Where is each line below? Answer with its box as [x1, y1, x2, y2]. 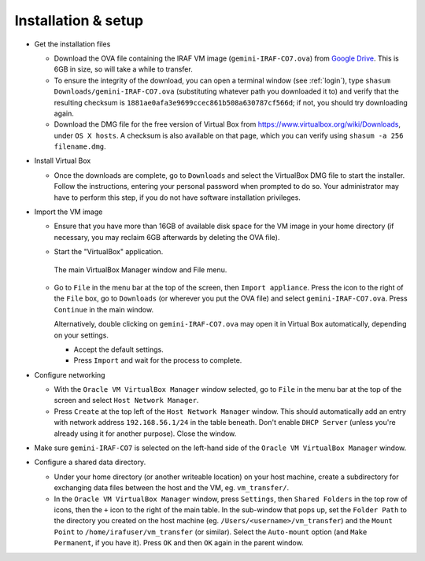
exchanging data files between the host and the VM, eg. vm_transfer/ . [54, 483, 290, 493]
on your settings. [54, 330, 109, 340]
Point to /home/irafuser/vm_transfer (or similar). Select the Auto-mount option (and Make [54, 527, 368, 537]
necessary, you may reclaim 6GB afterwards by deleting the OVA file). [54, 232, 280, 242]
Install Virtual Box [34, 156, 91, 165]
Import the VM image [34, 207, 103, 216]
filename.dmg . [54, 142, 106, 151]
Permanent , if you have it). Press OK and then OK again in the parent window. [54, 538, 304, 548]
